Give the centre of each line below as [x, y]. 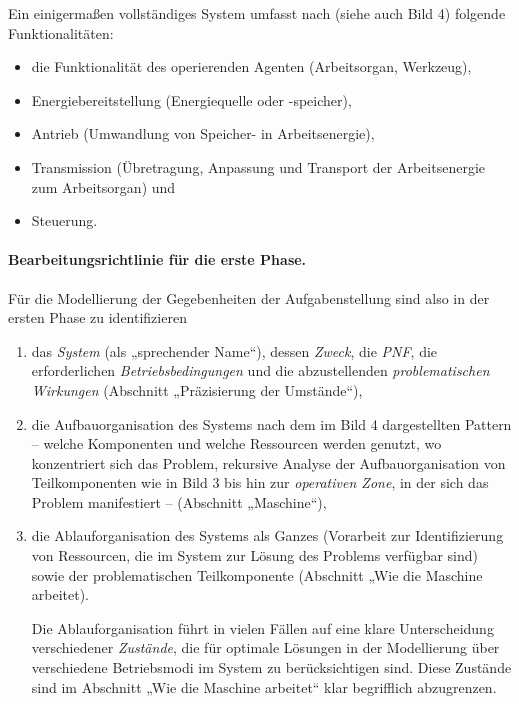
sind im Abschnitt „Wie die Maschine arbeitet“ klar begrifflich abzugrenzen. [264, 686]
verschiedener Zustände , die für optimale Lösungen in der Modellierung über [265, 647]
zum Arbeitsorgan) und [103, 186]
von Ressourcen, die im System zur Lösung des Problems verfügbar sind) [254, 555]
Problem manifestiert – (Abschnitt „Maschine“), [179, 501]
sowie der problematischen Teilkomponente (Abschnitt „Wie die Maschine [257, 574]
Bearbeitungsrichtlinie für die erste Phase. [157, 259]
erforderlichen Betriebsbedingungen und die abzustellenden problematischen [260, 370]
